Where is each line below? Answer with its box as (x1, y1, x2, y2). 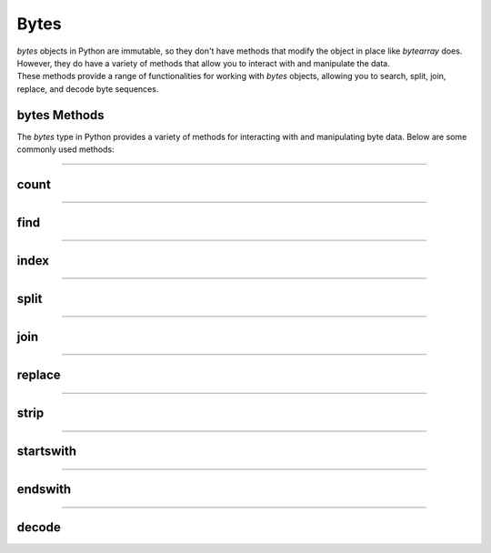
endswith (16, 481, 72, 497)
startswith (16, 443, 77, 458)
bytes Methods (16, 107, 105, 123)
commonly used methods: (16, 144, 115, 155)
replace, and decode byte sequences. (16, 83, 159, 95)
